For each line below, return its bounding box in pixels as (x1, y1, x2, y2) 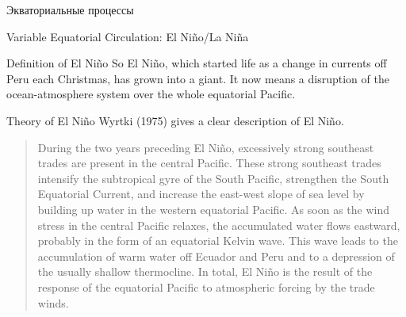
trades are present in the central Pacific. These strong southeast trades (37, 155, 381, 171)
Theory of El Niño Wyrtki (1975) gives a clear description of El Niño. (6, 112, 344, 128)
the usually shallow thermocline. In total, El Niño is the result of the (37, 263, 373, 280)
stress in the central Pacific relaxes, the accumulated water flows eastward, (37, 216, 400, 233)
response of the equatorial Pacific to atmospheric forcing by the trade (37, 278, 375, 295)
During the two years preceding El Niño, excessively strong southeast (37, 139, 374, 155)
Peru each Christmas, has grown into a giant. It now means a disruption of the (6, 70, 389, 86)
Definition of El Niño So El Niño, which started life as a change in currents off (6, 55, 387, 71)
